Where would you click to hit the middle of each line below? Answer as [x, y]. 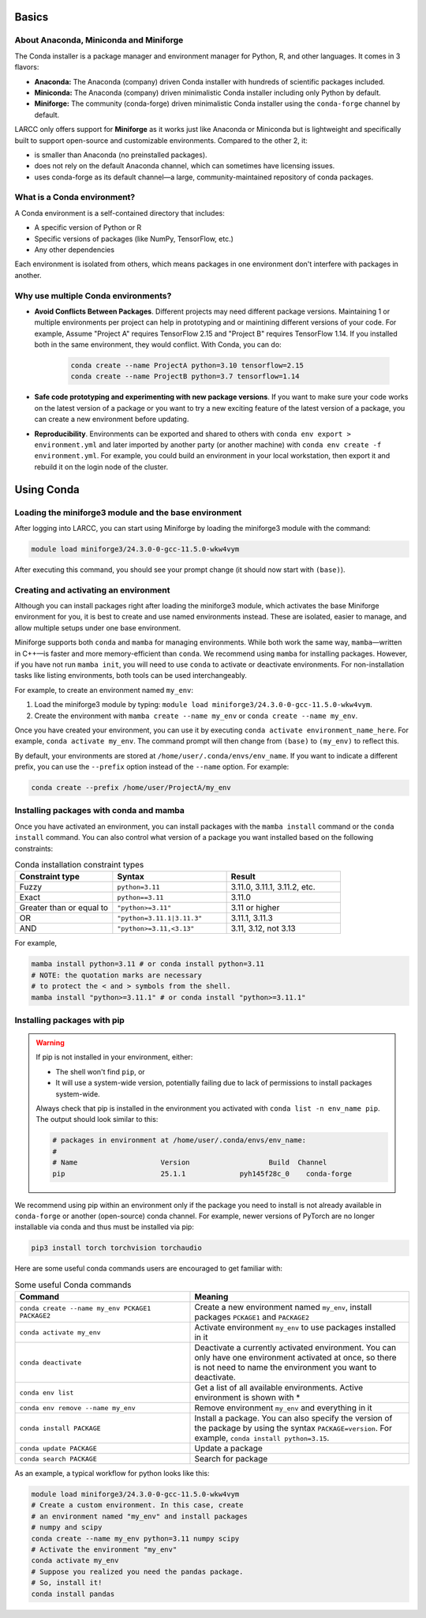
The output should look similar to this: [97, 1119]
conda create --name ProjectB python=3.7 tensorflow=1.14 [185, 376]
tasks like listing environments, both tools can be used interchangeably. [131, 675]
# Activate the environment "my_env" [104, 1550]
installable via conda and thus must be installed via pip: [105, 1227]
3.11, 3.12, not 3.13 [263, 928]
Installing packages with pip [70, 1020]
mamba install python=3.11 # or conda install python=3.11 [148, 964]
